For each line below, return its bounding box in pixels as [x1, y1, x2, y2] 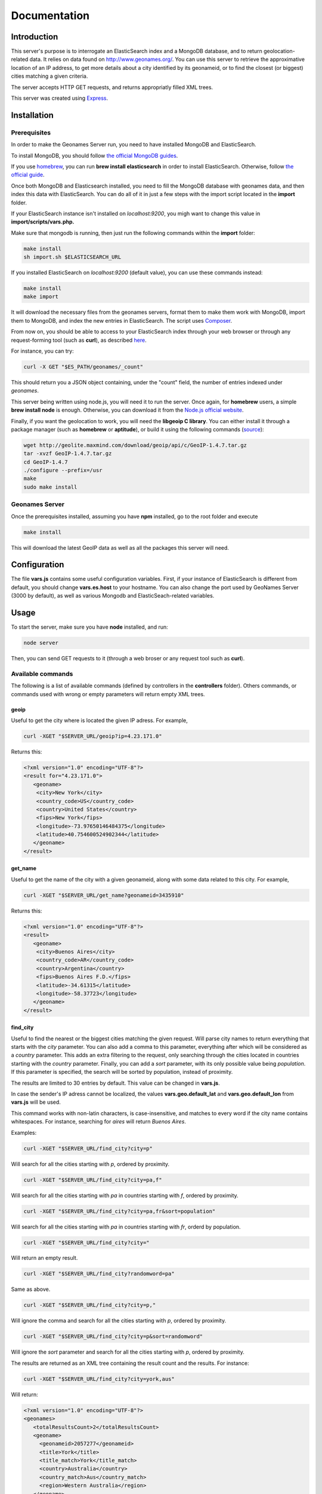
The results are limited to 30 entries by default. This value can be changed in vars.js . [11, 1079, 220, 1086]
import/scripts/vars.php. [11, 218, 75, 225]
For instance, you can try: [11, 347, 74, 354]
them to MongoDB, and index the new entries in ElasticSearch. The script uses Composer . [11, 317, 233, 324]
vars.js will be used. [11, 1098, 61, 1106]
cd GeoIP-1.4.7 [23, 458, 68, 466]
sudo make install [23, 483, 78, 490]
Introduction [11, 32, 58, 42]
